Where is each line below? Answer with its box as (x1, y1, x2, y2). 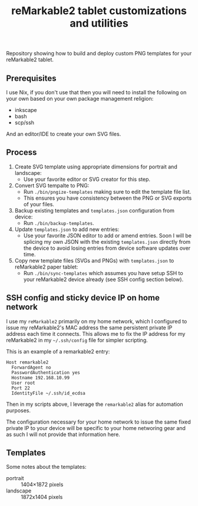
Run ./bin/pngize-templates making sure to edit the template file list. (23, 188, 192, 195)
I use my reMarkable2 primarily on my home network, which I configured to (6, 318, 187, 325)
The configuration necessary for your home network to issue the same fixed (6, 418, 192, 425)
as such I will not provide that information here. (6, 431, 121, 438)
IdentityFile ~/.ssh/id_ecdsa (11, 390, 85, 396)
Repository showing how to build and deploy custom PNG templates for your (6, 50, 192, 57)
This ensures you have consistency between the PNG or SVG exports (23, 194, 192, 201)
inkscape (14, 107, 37, 113)
